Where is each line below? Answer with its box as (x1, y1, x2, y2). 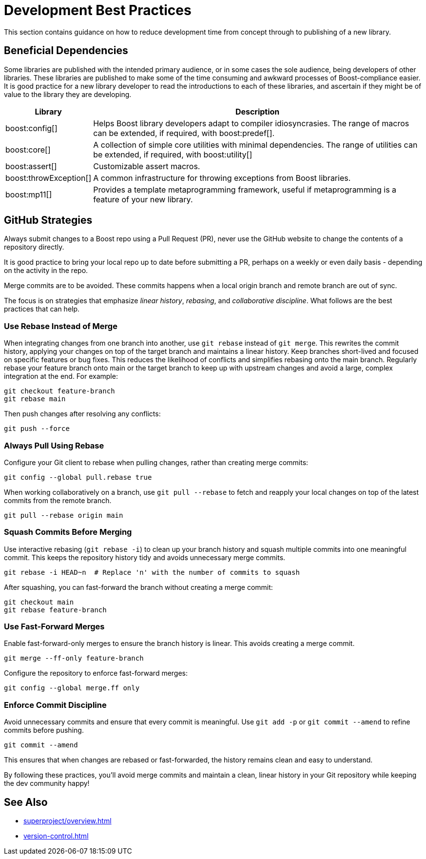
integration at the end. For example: (4, 372, 118, 381)
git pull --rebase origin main (4, 511, 123, 519)
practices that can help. (4, 305, 80, 313)
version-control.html (23, 832, 89, 840)
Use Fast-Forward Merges (4, 622, 105, 632)
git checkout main (4, 598, 74, 606)
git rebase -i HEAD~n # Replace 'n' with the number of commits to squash (4, 568, 300, 576)
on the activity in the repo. (4, 266, 88, 275)
